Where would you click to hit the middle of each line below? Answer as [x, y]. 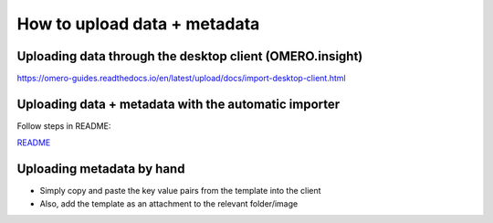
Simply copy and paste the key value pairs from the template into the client [180, 191]
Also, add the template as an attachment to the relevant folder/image [169, 203]
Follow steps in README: [64, 126]
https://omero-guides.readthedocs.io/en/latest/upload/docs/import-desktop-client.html [181, 79]
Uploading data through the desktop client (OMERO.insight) [190, 56]
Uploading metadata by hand [101, 169]
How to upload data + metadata [138, 24]
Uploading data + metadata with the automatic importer [178, 104]
